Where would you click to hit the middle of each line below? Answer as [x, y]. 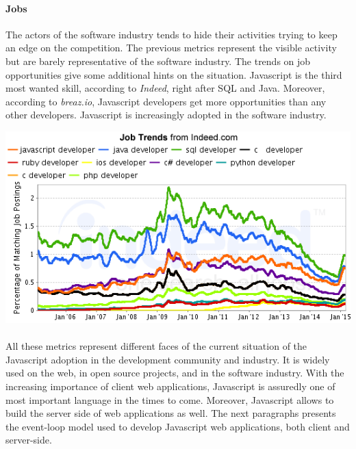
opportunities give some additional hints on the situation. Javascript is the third [174, 74]
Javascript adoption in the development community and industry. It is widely [168, 359]
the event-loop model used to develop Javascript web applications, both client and [178, 426]
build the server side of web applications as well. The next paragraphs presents [171, 413]
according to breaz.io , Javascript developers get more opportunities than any [166, 101]
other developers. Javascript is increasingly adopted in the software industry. [166, 115]
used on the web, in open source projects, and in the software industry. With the [175, 373]
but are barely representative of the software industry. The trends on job [158, 61]
